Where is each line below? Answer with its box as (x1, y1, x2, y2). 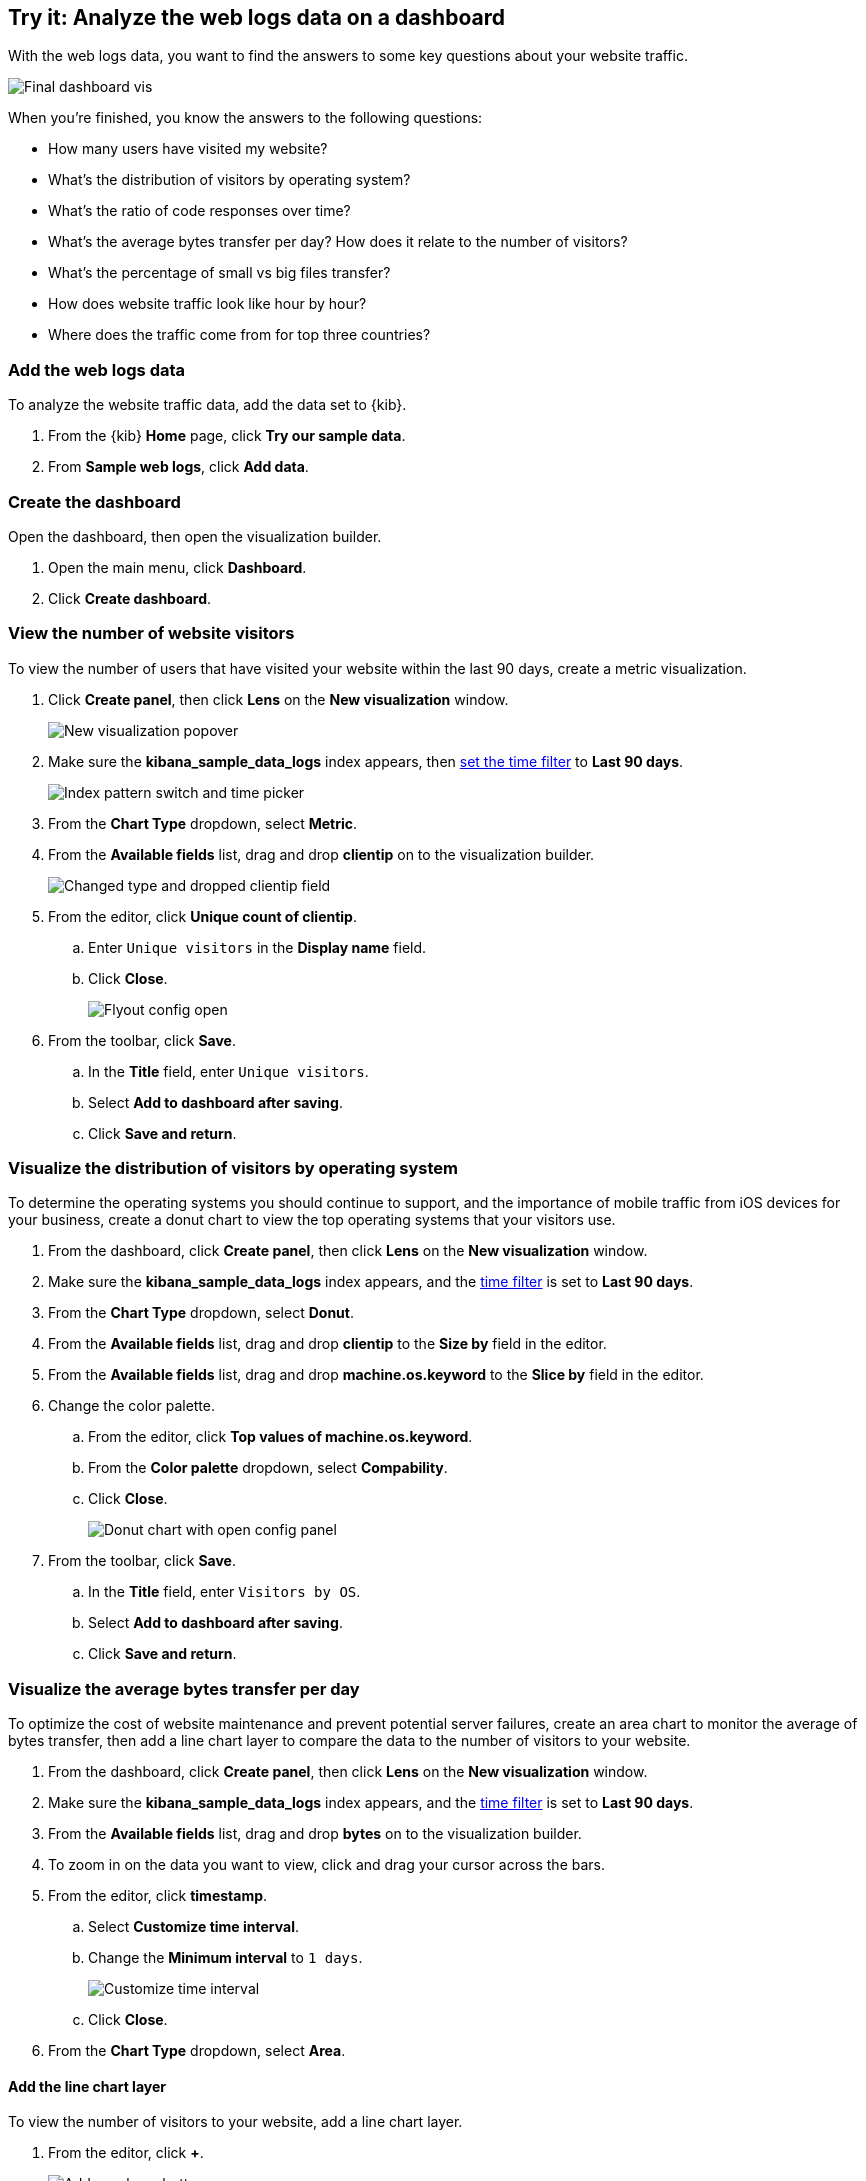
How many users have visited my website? (48, 140, 328, 158)
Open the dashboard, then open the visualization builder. (8, 527, 382, 545)
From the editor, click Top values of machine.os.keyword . (88, 1428, 473, 1446)
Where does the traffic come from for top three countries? (48, 326, 431, 344)
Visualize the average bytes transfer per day (8, 1678, 360, 1699)
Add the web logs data (8, 359, 186, 380)
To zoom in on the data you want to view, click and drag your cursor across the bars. (48, 1856, 605, 1874)
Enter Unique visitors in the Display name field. (88, 938, 427, 956)
